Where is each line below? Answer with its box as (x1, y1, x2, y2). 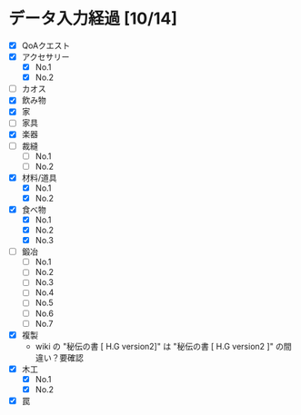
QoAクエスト (21, 40, 71, 51)
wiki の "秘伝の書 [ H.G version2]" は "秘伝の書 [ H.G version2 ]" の (35, 341, 284, 351)
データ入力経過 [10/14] (8, 8, 178, 29)
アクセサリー (21, 52, 70, 62)
